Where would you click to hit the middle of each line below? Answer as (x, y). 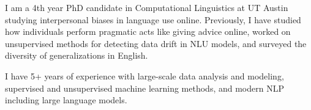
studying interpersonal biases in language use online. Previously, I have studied (153, 19)
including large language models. (66, 100)
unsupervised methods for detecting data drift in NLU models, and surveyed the (156, 43)
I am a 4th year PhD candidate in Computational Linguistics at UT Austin (147, 7)
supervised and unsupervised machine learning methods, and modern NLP (144, 88)
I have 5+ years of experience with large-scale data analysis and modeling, (144, 75)
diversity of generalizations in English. (77, 55)
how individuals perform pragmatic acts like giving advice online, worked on (148, 31)
